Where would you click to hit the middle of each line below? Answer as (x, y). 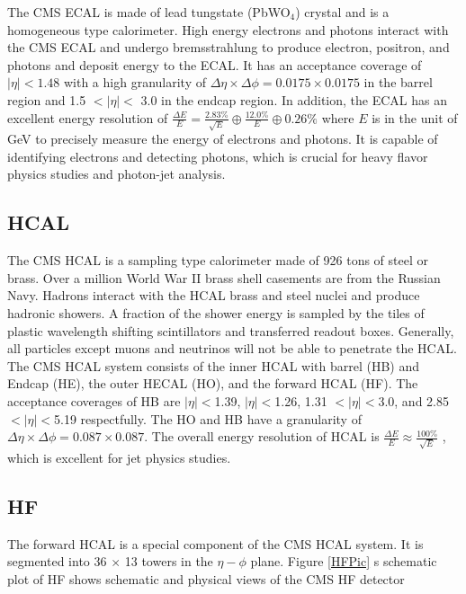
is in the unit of (415, 117)
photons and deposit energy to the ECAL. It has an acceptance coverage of (215, 64)
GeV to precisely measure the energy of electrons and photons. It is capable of (223, 139)
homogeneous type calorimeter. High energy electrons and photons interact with (228, 29)
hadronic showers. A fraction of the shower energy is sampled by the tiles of (216, 313)
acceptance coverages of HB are (94, 401)
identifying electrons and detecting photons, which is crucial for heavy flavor (218, 156)
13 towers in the (169, 561)
